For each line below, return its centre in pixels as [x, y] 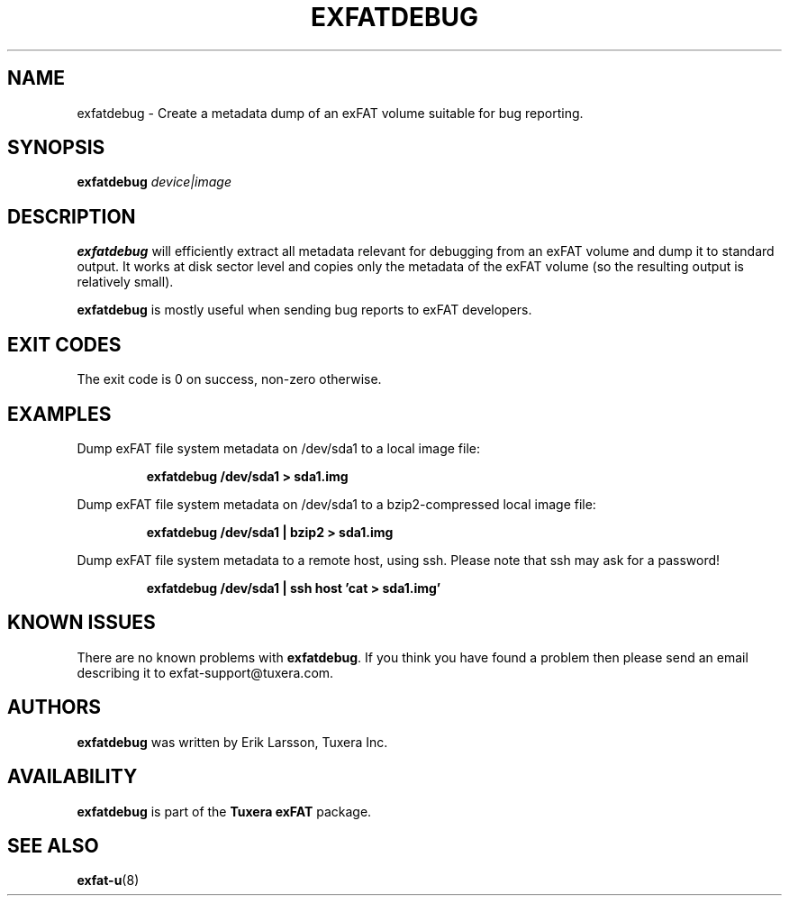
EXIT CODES [64, 344]
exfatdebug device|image [154, 182]
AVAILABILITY [73, 777]
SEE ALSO [53, 845]
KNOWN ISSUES [82, 623]
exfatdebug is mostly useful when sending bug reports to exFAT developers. [304, 310]
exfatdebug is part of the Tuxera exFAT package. [224, 811]
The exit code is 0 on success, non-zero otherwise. [229, 379]
